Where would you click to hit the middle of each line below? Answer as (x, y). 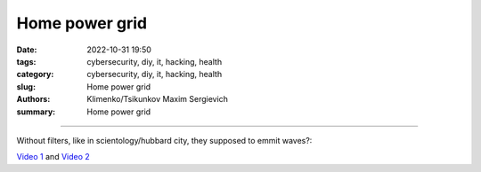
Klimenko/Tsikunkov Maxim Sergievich (158, 99)
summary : (36, 112)
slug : (26, 86)
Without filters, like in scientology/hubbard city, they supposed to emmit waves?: (164, 140)
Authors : (33, 99)
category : (35, 74)
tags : (26, 61)
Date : (27, 50)
